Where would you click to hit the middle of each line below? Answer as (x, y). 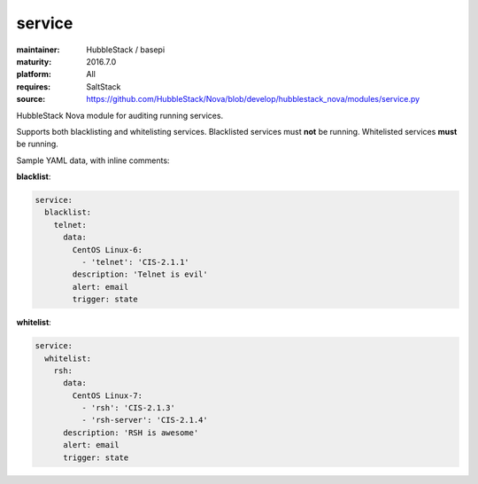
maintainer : (38, 50)
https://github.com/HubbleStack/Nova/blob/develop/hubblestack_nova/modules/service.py (253, 99)
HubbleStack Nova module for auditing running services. (120, 115)
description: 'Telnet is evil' (140, 274)
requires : (34, 86)
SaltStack (104, 86)
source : (31, 99)
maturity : (34, 61)
